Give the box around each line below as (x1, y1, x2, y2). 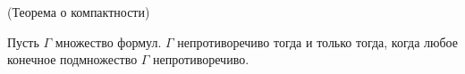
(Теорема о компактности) (7, 3, 150, 21)
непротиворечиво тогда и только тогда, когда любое (177, 32, 458, 51)
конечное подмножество (7, 50, 138, 69)
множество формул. (55, 32, 162, 51)
